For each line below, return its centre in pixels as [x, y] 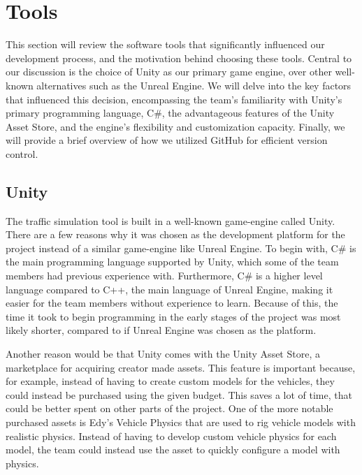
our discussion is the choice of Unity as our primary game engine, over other [169, 72]
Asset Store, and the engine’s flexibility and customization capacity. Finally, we [175, 126]
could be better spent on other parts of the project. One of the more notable [169, 408]
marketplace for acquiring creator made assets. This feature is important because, [181, 367]
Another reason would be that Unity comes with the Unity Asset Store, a [163, 354]
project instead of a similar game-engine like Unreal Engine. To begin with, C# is [181, 248]
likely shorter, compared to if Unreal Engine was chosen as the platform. [161, 330]
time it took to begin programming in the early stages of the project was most [173, 316]
